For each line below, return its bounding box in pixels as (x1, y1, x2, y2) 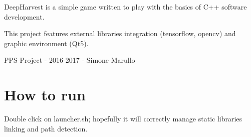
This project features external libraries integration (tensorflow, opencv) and (4, 28, 236, 39)
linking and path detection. (4, 123, 88, 133)
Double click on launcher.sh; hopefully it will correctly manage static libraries (4, 113, 242, 124)
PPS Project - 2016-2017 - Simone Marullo (4, 55, 135, 65)
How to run (4, 84, 86, 105)
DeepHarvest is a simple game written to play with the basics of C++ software (4, 2, 247, 12)
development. (4, 11, 45, 22)
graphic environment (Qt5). (4, 38, 89, 48)
